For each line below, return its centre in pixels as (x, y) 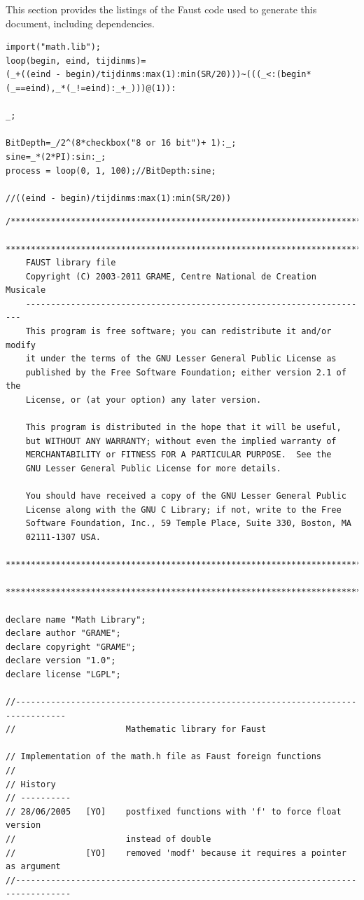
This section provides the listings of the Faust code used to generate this (161, 9)
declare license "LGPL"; (63, 674)
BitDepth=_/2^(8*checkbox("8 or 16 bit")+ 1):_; (121, 143)
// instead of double (108, 839)
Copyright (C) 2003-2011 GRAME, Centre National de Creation (171, 276)
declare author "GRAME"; (63, 634)
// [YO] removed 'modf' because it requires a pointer (176, 853)
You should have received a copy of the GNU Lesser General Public (186, 496)
